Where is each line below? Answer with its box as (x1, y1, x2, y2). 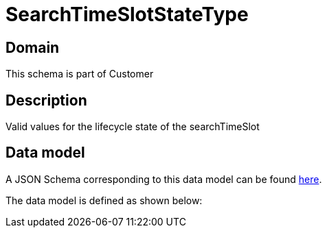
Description (5, 91, 87, 109)
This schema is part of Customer (5, 68, 154, 80)
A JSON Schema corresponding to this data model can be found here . (5, 173, 322, 185)
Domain (5, 38, 60, 56)
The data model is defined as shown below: (5, 194, 203, 206)
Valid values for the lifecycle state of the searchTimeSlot (5, 121, 260, 133)
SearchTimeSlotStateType (5, 3, 249, 26)
